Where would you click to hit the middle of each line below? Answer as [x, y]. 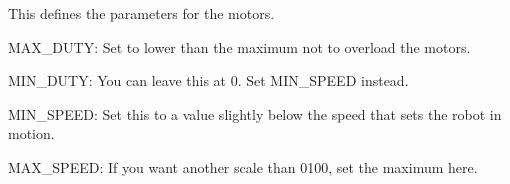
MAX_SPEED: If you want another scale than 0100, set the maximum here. [243, 166]
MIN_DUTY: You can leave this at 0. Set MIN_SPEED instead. [208, 80]
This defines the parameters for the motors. [141, 13]
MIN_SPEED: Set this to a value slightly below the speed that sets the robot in [255, 113]
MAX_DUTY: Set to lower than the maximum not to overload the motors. [239, 46]
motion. [31, 133]
